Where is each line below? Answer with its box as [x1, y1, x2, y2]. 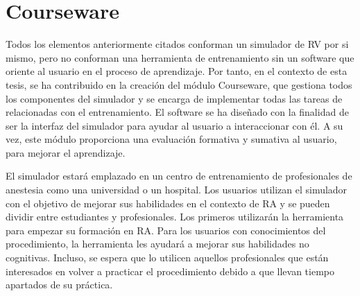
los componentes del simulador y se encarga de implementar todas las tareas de [6, 91, 343, 105]
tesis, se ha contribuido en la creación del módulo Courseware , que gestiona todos [6, 77, 352, 92]
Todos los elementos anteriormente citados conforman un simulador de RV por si [6, 37, 349, 51]
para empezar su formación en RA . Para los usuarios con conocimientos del [6, 223, 326, 237]
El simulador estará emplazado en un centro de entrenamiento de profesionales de [6, 168, 352, 183]
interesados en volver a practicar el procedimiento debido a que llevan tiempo [6, 263, 334, 278]
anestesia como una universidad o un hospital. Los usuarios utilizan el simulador [6, 182, 348, 197]
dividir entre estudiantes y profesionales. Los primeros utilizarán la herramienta [6, 209, 344, 224]
